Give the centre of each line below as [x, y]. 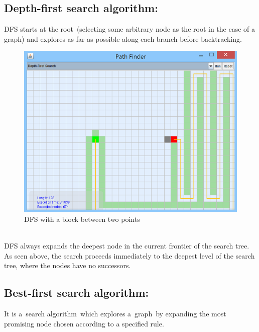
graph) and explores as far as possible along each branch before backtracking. [123, 38]
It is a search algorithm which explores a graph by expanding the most [115, 314]
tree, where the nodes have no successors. [68, 265]
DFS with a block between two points [82, 219]
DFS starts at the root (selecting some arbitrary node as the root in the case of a [129, 29]
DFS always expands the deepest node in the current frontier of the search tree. [127, 246]
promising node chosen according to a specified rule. [84, 323]
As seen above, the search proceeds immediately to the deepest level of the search [129, 255]
